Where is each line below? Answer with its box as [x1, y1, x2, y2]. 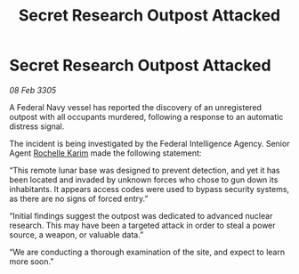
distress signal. [9, 121, 65, 132]
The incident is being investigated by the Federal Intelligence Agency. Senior [9, 138, 290, 149]
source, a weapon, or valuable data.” [9, 229, 144, 240]
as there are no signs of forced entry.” [9, 193, 149, 204]
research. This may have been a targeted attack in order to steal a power [9, 220, 276, 230]
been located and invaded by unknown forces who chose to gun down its [9, 174, 279, 185]
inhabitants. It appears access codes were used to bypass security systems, [9, 183, 290, 194]
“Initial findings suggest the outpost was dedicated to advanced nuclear [9, 210, 273, 221]
